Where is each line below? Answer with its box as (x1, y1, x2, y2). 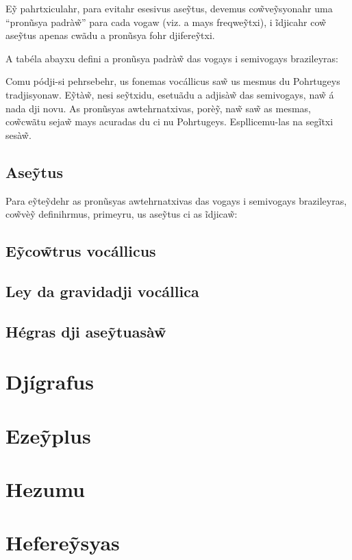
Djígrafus (5, 368, 94, 396)
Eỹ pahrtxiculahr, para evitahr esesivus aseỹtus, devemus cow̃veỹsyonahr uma (5, 1, 333, 15)
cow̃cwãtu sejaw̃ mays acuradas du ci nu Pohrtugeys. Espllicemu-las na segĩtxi (5, 114, 334, 129)
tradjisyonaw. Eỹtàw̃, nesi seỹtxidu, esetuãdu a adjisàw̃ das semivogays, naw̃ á (5, 87, 334, 101)
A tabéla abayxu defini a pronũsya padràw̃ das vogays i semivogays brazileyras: (5, 51, 338, 65)
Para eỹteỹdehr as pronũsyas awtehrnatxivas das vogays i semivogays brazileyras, (5, 193, 347, 207)
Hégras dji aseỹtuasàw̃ (5, 320, 166, 342)
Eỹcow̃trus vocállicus (5, 240, 156, 262)
